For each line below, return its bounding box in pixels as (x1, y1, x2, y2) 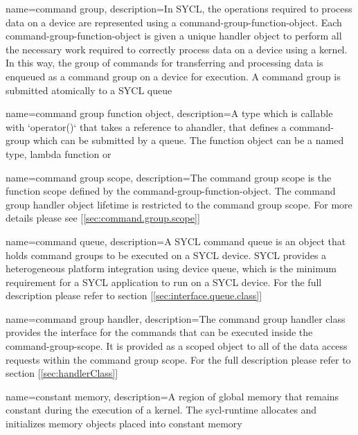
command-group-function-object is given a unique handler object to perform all (6, 28, 342, 43)
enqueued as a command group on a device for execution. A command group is (6, 69, 341, 83)
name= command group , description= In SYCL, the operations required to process (6, 1, 352, 15)
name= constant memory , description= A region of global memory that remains (6, 389, 339, 403)
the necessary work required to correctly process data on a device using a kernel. (6, 42, 348, 56)
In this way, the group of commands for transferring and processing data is (6, 55, 323, 70)
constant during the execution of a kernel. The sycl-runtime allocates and (6, 402, 317, 417)
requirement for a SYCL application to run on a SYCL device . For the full (6, 274, 322, 289)
